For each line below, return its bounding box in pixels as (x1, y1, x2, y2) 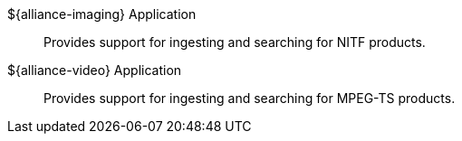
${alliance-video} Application (7, 62, 182, 78)
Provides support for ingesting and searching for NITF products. (43, 34, 426, 50)
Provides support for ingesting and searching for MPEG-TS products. (43, 90, 456, 106)
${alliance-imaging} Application (7, 6, 197, 22)
